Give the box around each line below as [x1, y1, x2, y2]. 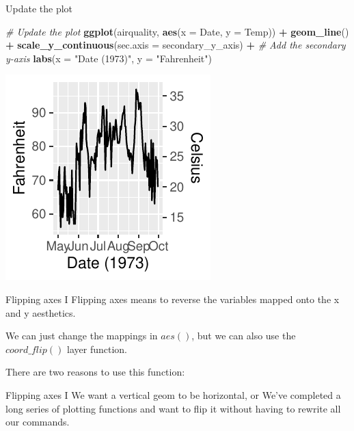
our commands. [5, 415, 70, 429]
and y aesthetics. [5, 305, 76, 319]
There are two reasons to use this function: [5, 365, 185, 379]
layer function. [67, 341, 127, 356]
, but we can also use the [191, 328, 296, 343]
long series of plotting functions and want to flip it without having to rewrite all [5, 401, 341, 415]
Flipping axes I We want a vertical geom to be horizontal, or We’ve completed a [5, 387, 341, 402]
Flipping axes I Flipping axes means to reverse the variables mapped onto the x [5, 291, 340, 306]
